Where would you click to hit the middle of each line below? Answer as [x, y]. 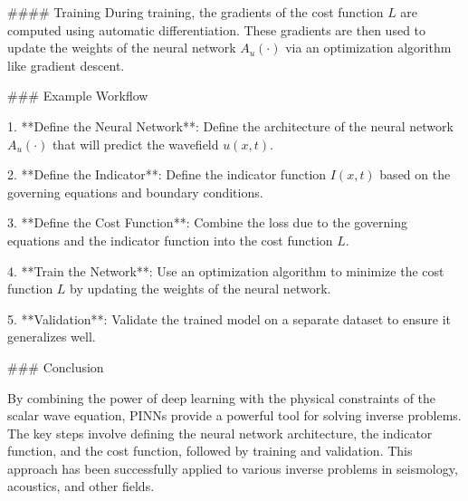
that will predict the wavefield [135, 144]
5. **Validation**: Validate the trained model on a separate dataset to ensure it [229, 318]
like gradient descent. [66, 65]
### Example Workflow [78, 96]
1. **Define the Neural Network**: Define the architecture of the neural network [230, 125]
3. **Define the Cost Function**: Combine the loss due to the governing [208, 222]
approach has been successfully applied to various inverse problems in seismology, [233, 468]
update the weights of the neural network [122, 48]
